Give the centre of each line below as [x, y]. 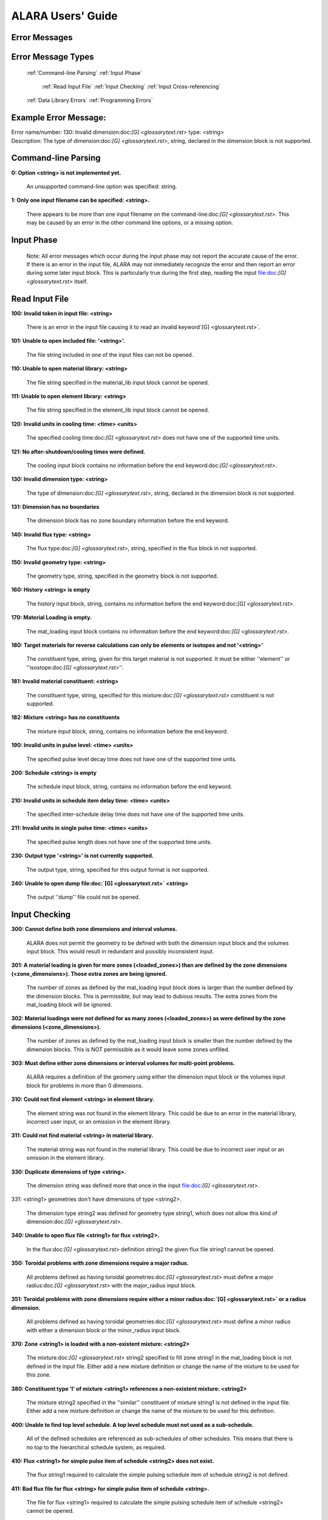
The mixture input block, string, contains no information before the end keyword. [127, 731]
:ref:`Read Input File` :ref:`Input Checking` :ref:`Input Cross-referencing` [131, 86]
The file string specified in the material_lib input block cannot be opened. [118, 382]
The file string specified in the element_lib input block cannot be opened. [118, 410]
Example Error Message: [59, 118]
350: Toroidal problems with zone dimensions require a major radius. [100, 1263]
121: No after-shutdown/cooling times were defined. [78, 451]
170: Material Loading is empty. [52, 618]
